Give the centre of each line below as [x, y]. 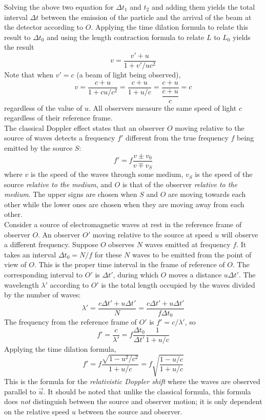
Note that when [29, 75]
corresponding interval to [44, 275]
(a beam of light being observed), [129, 75]
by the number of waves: [43, 295]
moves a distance [195, 275]
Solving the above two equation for [59, 7]
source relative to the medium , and [58, 184]
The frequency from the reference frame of [70, 322]
